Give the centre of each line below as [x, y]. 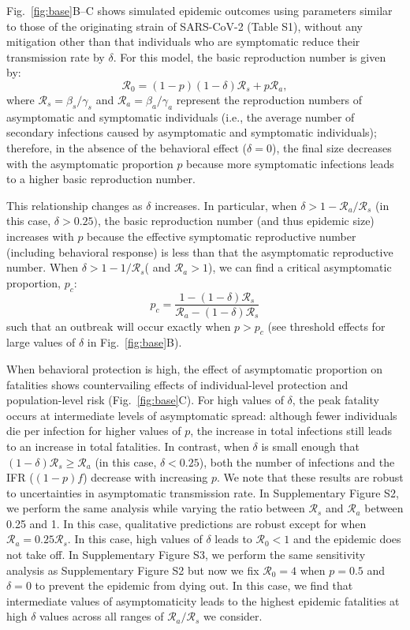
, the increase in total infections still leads [291, 431]
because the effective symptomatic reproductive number [222, 236]
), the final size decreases [332, 147]
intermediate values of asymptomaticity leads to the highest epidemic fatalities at [203, 600]
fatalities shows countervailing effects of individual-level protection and [177, 384]
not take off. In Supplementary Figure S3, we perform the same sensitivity [186, 555]
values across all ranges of [102, 616]
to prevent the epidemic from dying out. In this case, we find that [194, 585]
